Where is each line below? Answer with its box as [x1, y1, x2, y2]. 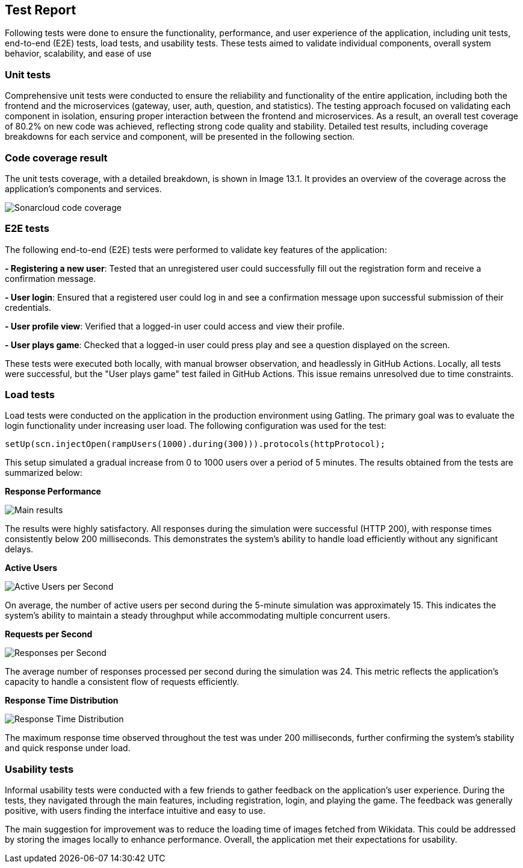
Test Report [5, 2, 76, 17]
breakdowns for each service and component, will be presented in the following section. [5, 131, 355, 142]
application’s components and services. [5, 183, 162, 194]
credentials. [5, 302, 51, 313]
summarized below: [5, 467, 82, 478]
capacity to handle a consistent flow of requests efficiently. [5, 676, 240, 687]
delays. [5, 544, 34, 555]
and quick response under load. [5, 743, 131, 754]
